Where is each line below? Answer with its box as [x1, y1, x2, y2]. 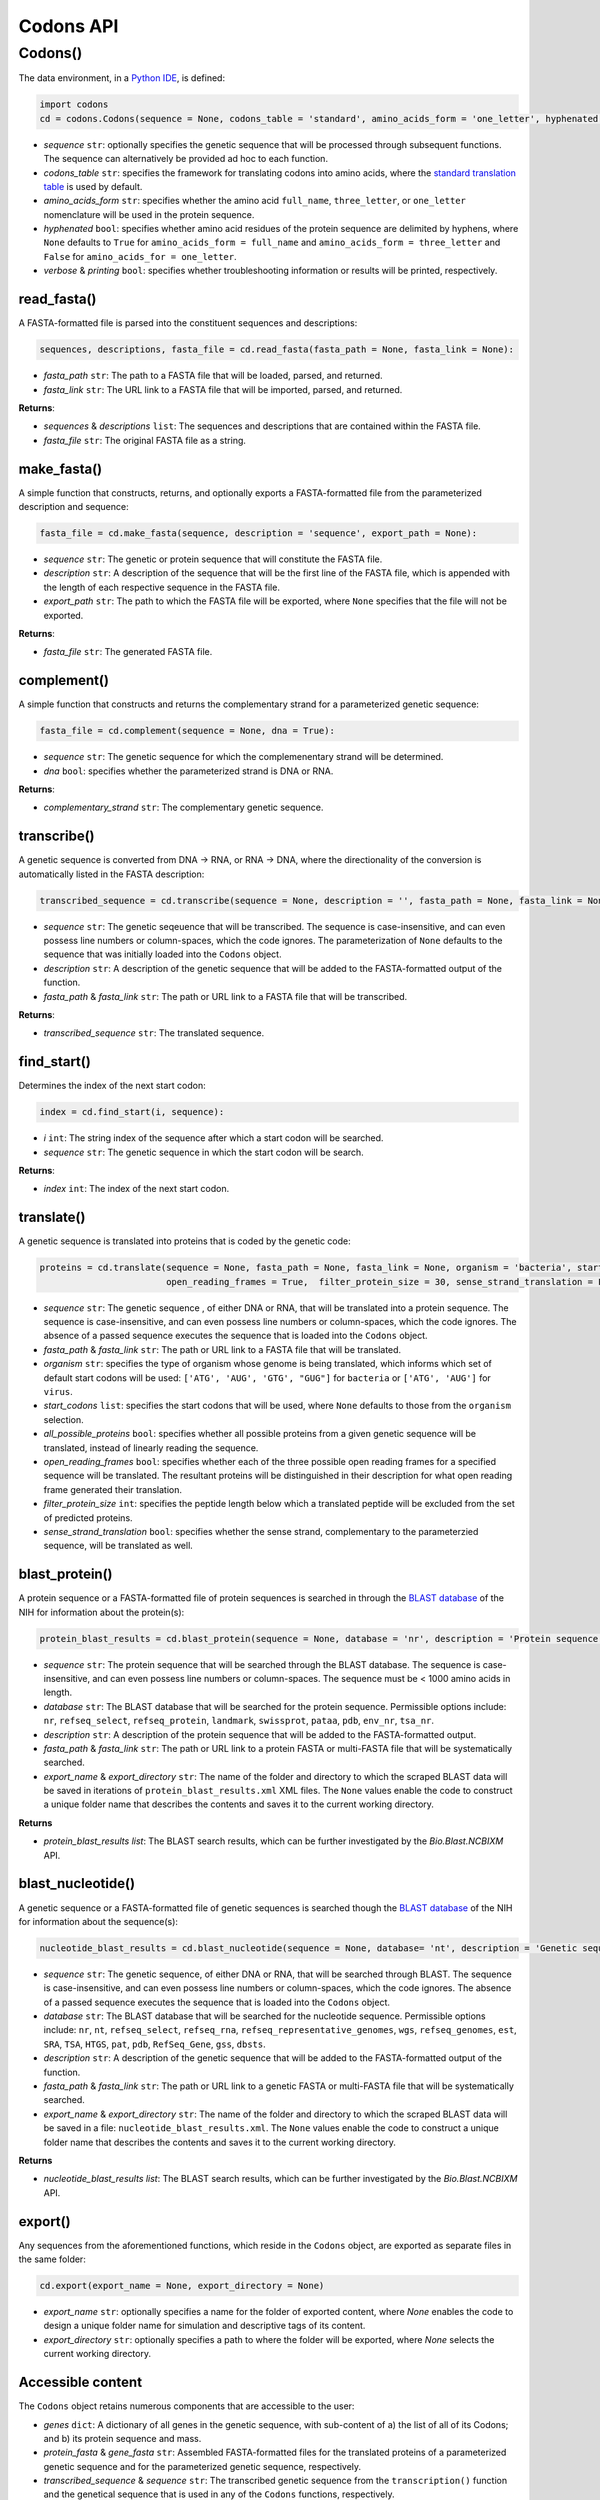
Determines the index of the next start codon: [18, 1080, 206, 1092]
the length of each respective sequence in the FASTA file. [43, 581, 280, 593]
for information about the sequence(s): [18, 1915, 179, 1927]
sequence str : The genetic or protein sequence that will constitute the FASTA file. [43, 553, 383, 565]
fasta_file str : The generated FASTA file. [43, 646, 213, 658]
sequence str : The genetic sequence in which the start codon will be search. [43, 1146, 364, 1158]
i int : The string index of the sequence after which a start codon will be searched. [43, 1132, 384, 1144]
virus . [43, 1386, 74, 1398]
